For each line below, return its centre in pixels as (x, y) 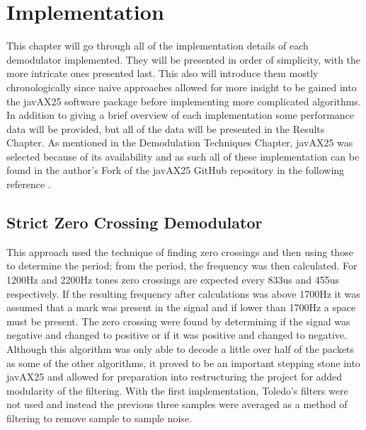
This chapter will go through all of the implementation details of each (158, 46)
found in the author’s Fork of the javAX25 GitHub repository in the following (176, 170)
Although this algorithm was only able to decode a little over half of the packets (181, 349)
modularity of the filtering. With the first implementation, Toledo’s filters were (177, 390)
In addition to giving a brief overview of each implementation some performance (181, 115)
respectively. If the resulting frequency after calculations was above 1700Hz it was (183, 293)
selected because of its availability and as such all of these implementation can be (183, 156)
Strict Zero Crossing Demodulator (135, 222)
